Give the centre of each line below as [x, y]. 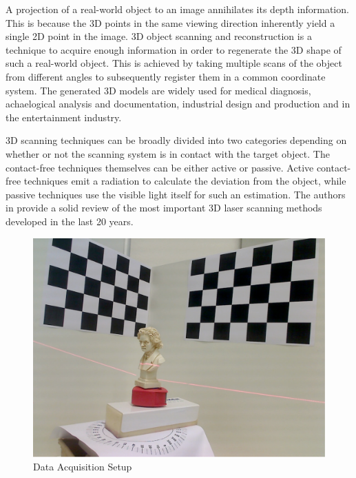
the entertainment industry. [64, 117]
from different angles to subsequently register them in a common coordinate [166, 76]
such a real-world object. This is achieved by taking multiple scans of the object [174, 63]
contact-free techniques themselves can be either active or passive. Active [160, 167]
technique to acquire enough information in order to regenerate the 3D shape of [174, 49]
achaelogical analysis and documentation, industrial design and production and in [178, 104]
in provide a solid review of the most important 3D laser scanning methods [164, 208]
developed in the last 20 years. [70, 221]
